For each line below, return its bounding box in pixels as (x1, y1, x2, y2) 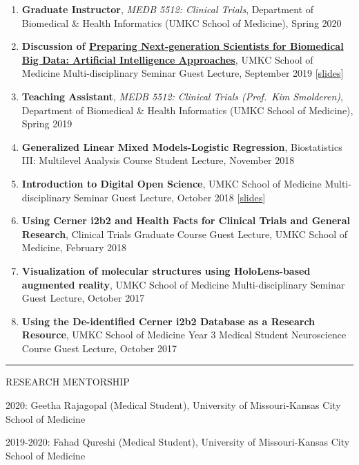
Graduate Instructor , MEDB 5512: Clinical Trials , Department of (21, 2, 313, 16)
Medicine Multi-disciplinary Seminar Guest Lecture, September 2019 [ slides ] (21, 66, 344, 80)
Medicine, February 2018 (21, 240, 126, 255)
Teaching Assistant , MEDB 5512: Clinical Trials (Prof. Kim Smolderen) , (21, 89, 343, 103)
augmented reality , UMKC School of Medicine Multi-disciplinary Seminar (21, 277, 345, 291)
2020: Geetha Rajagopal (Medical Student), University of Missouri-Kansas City (6, 398, 341, 412)
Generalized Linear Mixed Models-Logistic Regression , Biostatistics (21, 139, 342, 154)
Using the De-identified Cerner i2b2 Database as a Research (21, 313, 316, 328)
